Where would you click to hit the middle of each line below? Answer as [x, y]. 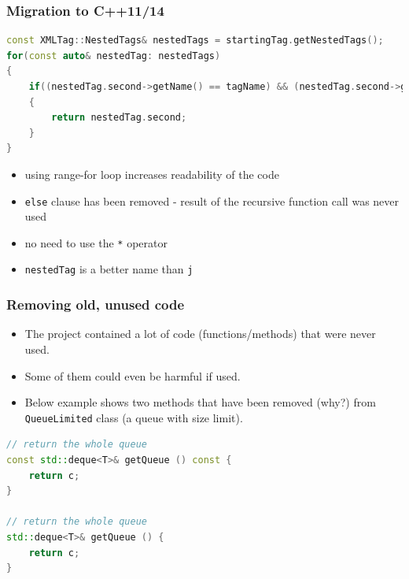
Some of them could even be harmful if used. [133, 375]
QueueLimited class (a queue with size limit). [134, 417]
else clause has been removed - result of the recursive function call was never [212, 200]
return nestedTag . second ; [119, 118]
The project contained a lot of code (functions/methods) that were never [200, 334]
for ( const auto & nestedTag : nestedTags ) [114, 56]
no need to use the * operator [96, 242]
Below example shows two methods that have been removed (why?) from [200, 402]
